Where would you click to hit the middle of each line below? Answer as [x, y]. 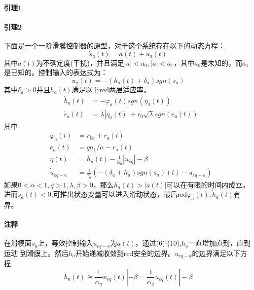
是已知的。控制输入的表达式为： [56, 72]
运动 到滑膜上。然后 [36, 253]
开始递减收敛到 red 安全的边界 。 [125, 253]
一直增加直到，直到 [219, 243]
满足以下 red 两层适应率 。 [111, 89]
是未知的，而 [222, 62]
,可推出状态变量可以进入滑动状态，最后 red [119, 194]
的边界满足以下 [216, 253]
